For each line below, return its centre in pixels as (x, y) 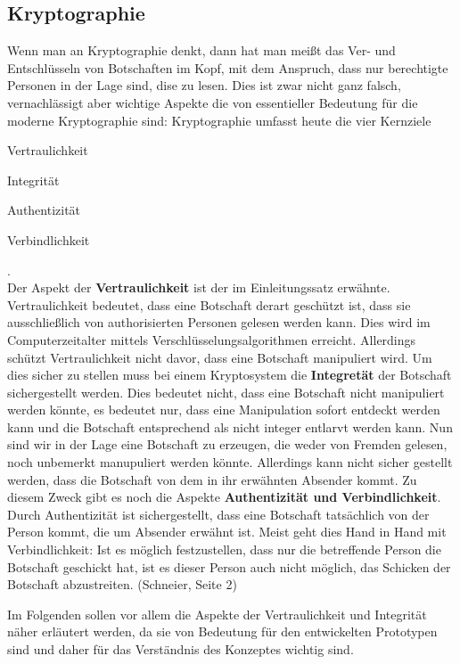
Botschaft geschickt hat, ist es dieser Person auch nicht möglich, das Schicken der (229, 566)
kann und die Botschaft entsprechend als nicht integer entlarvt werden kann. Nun (230, 426)
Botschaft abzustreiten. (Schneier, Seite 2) (122, 584)
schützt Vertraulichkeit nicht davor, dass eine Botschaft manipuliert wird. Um (220, 357)
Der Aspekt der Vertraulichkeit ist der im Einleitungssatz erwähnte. (199, 287)
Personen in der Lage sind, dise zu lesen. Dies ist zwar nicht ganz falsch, (204, 85)
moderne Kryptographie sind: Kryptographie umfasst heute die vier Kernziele (219, 120)
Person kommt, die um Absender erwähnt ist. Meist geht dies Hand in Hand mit (227, 532)
